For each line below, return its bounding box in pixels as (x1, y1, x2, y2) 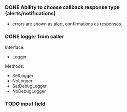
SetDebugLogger (12, 83, 47, 89)
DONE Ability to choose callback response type (5, 4, 120, 11)
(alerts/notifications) (5, 10, 56, 17)
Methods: (5, 63, 24, 69)
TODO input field (5, 100, 45, 107)
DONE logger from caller (5, 33, 64, 40)
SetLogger (12, 73, 34, 78)
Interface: (5, 44, 25, 50)
